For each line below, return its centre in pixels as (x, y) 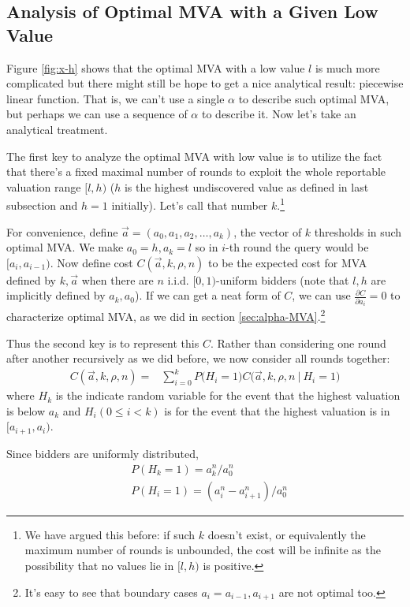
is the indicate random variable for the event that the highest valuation (228, 395)
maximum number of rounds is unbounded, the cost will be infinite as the (203, 550)
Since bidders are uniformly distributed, (102, 453)
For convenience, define (62, 231)
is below (26, 410)
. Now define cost (91, 262)
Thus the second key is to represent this (103, 343)
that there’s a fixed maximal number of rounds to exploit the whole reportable (196, 171)
